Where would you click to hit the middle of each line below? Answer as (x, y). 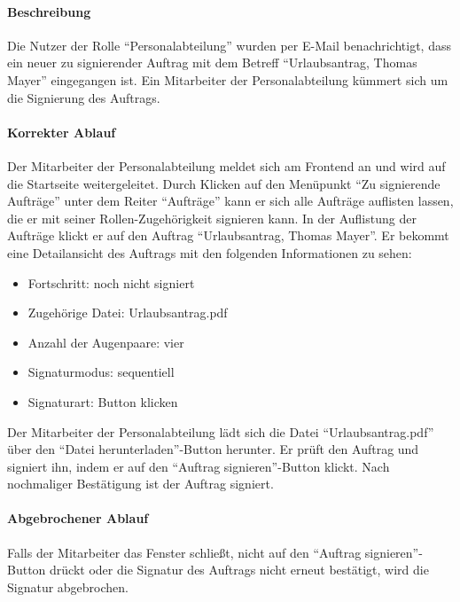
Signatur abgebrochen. (68, 586)
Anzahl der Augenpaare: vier (106, 342)
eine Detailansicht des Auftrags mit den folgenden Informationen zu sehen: (210, 252)
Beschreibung (49, 11)
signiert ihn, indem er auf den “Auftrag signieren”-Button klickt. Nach (199, 466)
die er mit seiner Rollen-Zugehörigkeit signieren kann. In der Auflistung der (212, 218)
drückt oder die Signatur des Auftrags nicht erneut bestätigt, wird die (239, 570)
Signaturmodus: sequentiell (101, 372)
